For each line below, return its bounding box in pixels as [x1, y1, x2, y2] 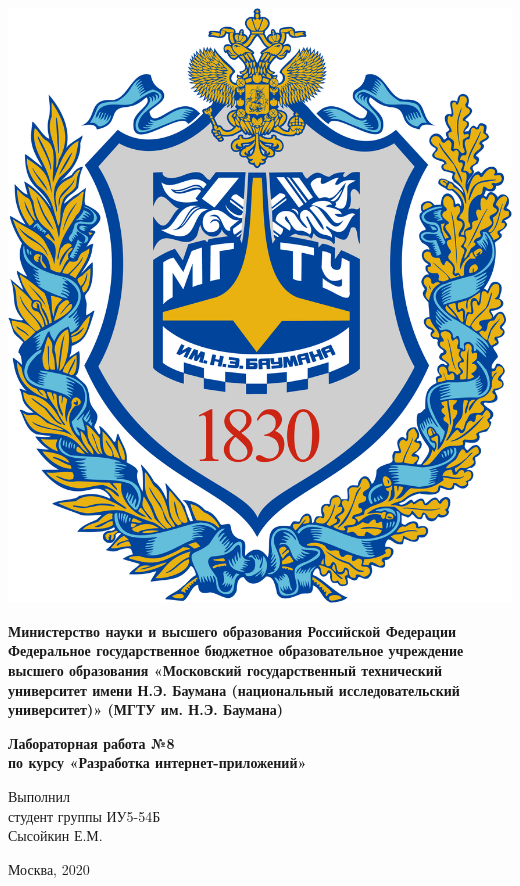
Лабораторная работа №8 [8, 732, 175, 753]
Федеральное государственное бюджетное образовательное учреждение [8, 640, 464, 661]
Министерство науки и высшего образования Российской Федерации [8, 620, 457, 641]
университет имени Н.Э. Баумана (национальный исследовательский [8, 679, 460, 700]
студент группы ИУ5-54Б [8, 805, 161, 826]
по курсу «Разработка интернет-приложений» [8, 752, 307, 773]
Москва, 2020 [8, 858, 90, 879]
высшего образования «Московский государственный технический [8, 660, 442, 681]
